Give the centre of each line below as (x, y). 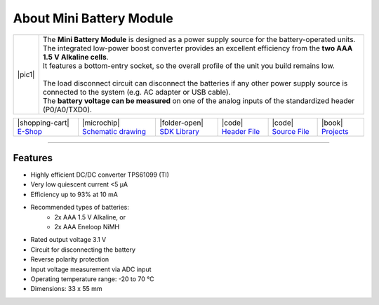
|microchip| (101, 123)
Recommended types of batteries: (80, 208)
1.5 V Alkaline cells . (75, 57)
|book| (332, 123)
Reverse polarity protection (70, 259)
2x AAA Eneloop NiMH (87, 227)
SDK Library (179, 131)
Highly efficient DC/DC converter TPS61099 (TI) (100, 175)
